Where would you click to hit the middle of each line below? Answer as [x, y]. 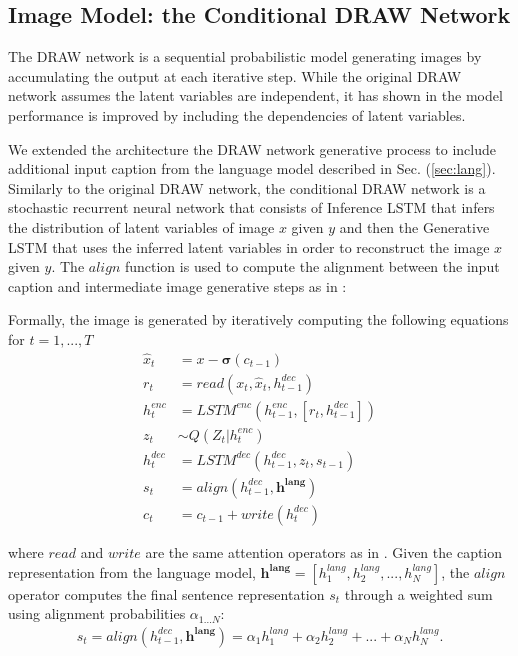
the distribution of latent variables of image [141, 226]
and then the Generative [414, 226]
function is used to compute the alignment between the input [312, 266]
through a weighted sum [418, 593]
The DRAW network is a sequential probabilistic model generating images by [245, 56]
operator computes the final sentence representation [166, 593]
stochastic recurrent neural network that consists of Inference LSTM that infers [251, 207]
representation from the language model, [132, 571]
